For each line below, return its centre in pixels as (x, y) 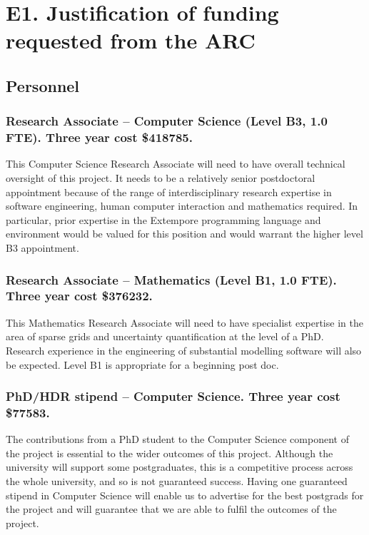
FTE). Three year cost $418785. (99, 137)
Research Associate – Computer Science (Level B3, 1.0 (167, 121)
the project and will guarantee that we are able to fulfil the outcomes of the (171, 509)
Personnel (43, 85)
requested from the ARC (131, 40)
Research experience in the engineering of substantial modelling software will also (184, 350)
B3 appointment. (42, 248)
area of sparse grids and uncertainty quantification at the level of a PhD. (165, 336)
